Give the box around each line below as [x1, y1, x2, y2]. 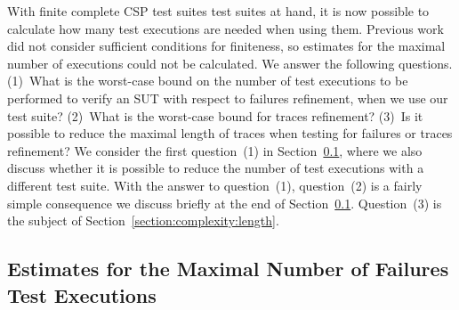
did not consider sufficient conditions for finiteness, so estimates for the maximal [7, 37, 446, 55]
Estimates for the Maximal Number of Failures [7, 255, 449, 282]
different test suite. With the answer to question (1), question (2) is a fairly [7, 175, 423, 194]
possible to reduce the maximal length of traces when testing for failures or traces [7, 124, 453, 143]
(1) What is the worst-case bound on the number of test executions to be [7, 71, 408, 90]
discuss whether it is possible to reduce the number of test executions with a [7, 159, 424, 177]
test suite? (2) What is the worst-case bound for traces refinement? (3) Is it [7, 106, 423, 125]
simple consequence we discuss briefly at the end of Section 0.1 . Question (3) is [7, 193, 442, 212]
